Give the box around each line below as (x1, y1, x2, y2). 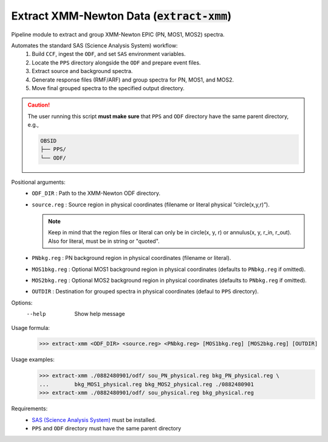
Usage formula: (11, 324, 50, 331)
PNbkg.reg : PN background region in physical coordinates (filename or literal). (32, 254, 231, 262)
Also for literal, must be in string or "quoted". (48, 237, 160, 245)
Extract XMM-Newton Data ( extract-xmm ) (11, 9, 232, 23)
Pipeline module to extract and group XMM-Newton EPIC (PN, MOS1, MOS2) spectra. (11, 30, 225, 38)
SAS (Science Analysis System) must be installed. (32, 416, 157, 423)
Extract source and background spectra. (32, 68, 133, 75)
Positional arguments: (11, 178, 66, 186)
